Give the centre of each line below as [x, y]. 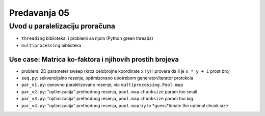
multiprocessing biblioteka [51, 45]
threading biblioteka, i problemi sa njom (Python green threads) [87, 38]
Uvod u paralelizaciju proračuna [62, 26]
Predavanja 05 [39, 13]
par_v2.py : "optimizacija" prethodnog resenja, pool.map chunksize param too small [109, 91]
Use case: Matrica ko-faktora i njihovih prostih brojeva [94, 59]
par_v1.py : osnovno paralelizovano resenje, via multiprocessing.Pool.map [102, 85]
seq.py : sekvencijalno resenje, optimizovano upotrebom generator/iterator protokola [107, 78]
